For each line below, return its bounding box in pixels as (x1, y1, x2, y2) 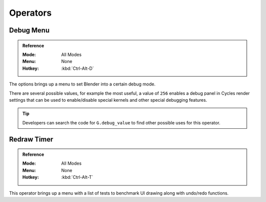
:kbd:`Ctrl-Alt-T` (61, 174, 94, 180)
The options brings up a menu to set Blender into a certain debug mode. (9, 81, 156, 87)
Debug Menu (9, 26, 50, 34)
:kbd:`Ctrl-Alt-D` (61, 65, 94, 71)
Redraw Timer (9, 135, 54, 144)
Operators (9, 7, 52, 18)
